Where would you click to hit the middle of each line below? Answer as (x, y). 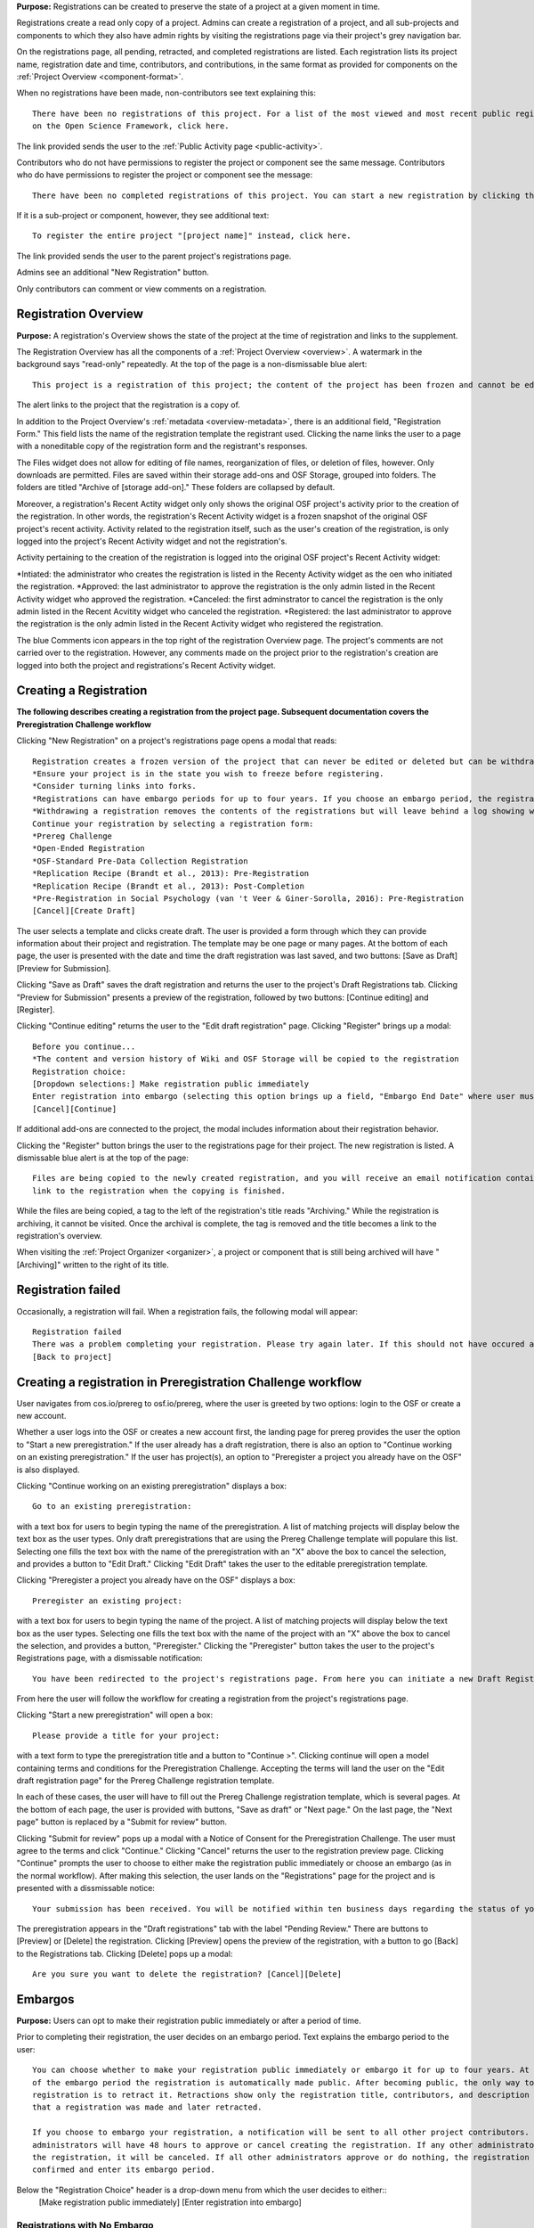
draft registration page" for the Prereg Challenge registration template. (146, 1781)
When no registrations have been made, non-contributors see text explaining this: (166, 93)
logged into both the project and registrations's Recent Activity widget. (146, 665)
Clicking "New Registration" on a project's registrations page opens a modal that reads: (177, 741)
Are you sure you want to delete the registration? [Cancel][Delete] (187, 1974)
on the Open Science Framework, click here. (131, 126)
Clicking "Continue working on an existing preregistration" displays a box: (152, 1486)
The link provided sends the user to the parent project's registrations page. (154, 256)
